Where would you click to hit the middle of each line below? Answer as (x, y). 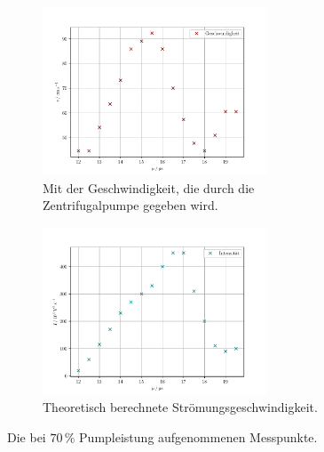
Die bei (27, 436)
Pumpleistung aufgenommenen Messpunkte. (198, 436)
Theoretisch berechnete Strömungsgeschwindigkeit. (180, 407)
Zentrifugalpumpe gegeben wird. (130, 205)
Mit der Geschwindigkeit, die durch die (149, 187)
